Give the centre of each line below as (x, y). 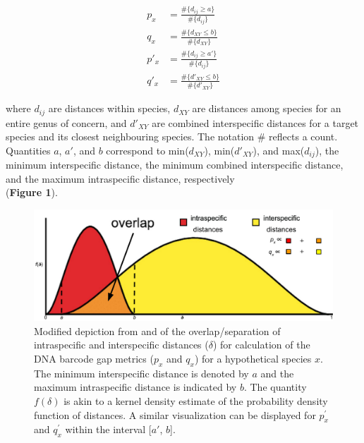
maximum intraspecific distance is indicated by (135, 387)
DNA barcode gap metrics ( (94, 359)
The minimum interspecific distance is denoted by (141, 373)
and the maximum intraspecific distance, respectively (120, 178)
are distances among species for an (267, 108)
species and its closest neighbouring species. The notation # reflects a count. (172, 136)
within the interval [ (108, 429)
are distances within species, (109, 108)
